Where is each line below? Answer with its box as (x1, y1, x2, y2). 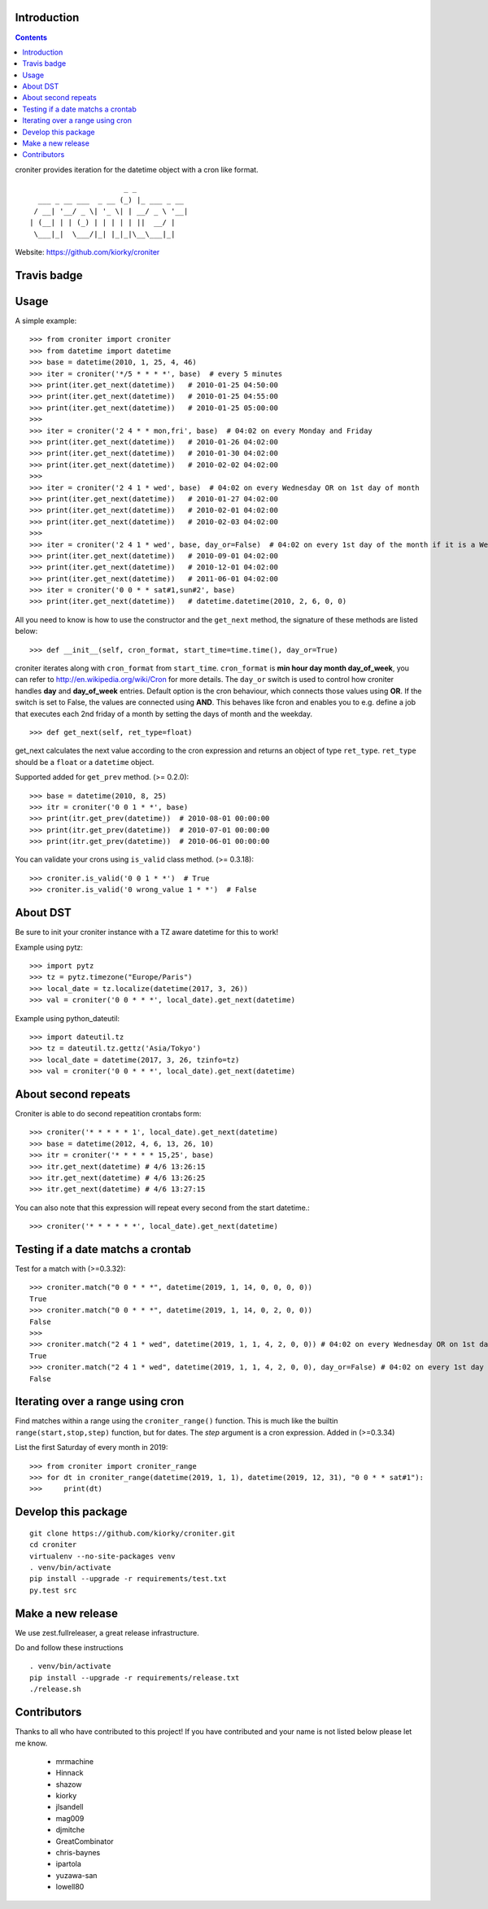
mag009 (55, 1813, 85, 1823)
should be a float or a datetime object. (15, 757, 155, 767)
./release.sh (29, 1684, 81, 1694)
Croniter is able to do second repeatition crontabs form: (15, 1108, 202, 1118)
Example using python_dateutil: (15, 1013, 120, 1023)
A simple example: (15, 316, 77, 325)
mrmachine (55, 1756, 94, 1766)
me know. (15, 1738, 48, 1748)
